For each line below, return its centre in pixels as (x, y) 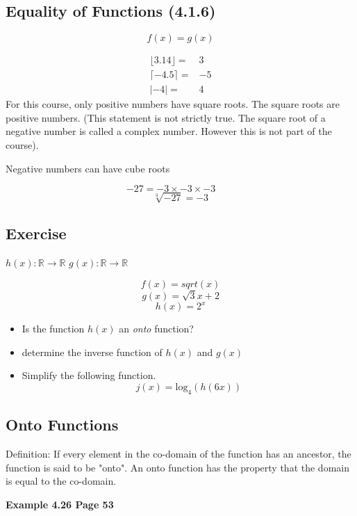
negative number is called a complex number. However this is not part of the (169, 131)
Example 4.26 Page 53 (60, 504)
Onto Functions (62, 425)
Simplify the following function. (89, 375)
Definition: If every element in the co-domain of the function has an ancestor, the (178, 454)
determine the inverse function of (92, 352)
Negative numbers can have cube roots (88, 168)
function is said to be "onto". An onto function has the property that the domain (177, 467)
